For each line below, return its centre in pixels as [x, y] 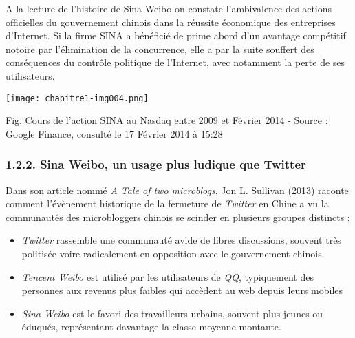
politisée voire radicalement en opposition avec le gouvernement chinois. [173, 253]
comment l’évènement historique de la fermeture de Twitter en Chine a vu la [167, 203]
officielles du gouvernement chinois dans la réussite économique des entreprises [171, 22]
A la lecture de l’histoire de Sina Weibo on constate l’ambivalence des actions [169, 8]
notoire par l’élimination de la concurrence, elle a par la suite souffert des [160, 49]
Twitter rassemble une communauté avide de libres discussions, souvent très [181, 240]
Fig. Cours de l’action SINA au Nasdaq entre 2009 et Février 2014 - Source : [167, 120]
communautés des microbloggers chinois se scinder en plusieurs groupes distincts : [178, 216]
